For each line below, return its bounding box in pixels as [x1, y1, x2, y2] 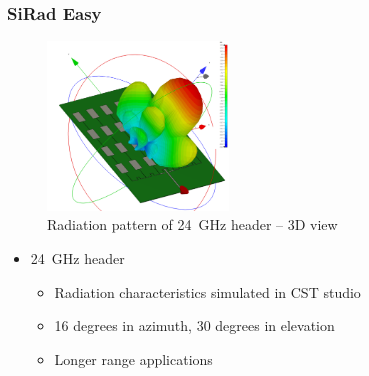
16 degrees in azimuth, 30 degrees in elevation [54, 315, 335, 336]
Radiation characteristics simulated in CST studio [54, 281, 361, 302]
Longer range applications [54, 348, 213, 369]
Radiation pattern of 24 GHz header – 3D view [47, 214, 338, 235]
